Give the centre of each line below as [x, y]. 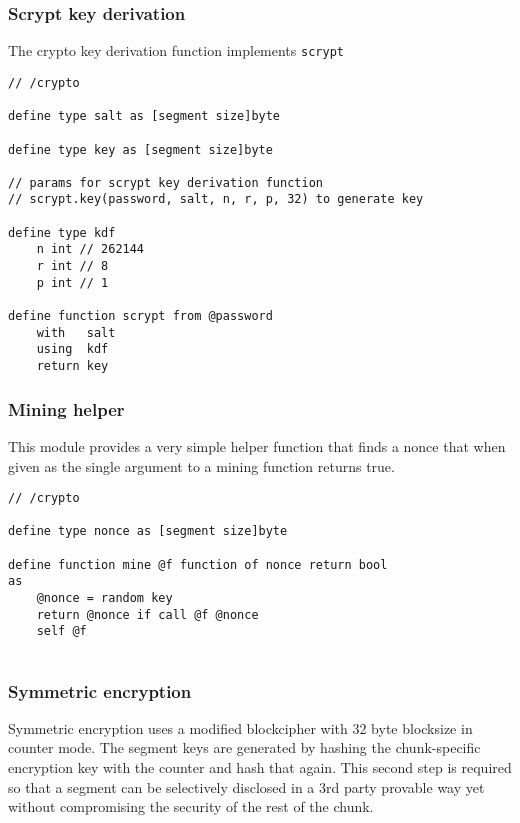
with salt [76, 332]
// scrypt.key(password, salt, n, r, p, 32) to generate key [216, 199]
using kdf [72, 349]
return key [72, 366]
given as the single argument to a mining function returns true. [201, 465]
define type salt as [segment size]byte [144, 116]
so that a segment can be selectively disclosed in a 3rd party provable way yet [246, 786]
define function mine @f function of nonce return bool [198, 564]
